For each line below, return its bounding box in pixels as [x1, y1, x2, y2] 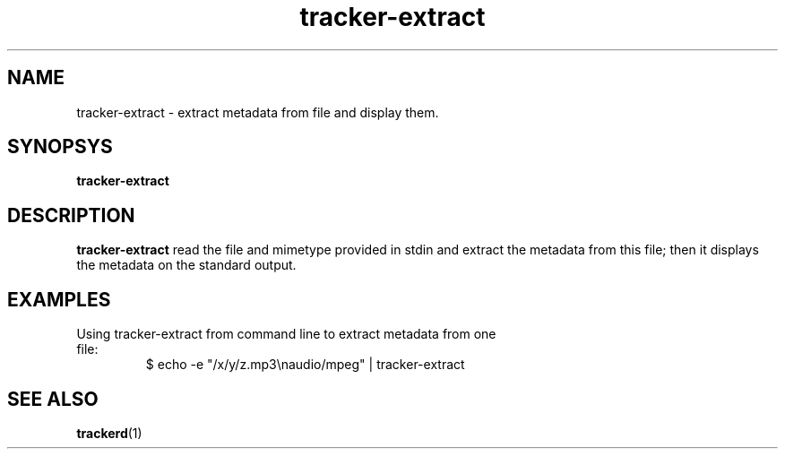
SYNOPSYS [7, 135, 113, 159]
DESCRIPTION [7, 203, 135, 227]
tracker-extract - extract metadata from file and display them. [76, 104, 439, 120]
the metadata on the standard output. [76, 257, 297, 273]
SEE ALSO [7, 387, 99, 410]
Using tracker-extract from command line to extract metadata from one [76, 326, 496, 342]
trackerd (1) [76, 425, 142, 441]
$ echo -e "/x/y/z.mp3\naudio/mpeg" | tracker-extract [145, 357, 465, 373]
